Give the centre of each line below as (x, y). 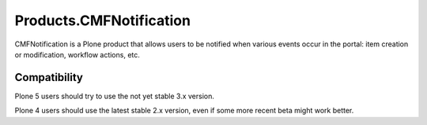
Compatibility (49, 77)
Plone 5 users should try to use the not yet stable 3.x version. (115, 96)
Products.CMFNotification (103, 20)
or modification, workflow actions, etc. (77, 54)
